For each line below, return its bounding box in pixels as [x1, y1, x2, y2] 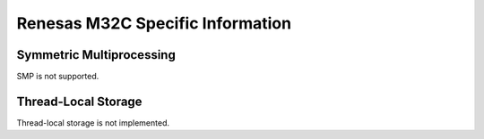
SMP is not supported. [16, 71, 99, 82]
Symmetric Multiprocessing [16, 47, 177, 62]
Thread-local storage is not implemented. [16, 117, 170, 128]
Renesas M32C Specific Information [16, 13, 291, 33]
